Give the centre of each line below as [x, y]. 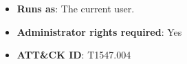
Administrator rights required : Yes [99, 31]
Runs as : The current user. [76, 8]
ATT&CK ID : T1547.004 [74, 55]
